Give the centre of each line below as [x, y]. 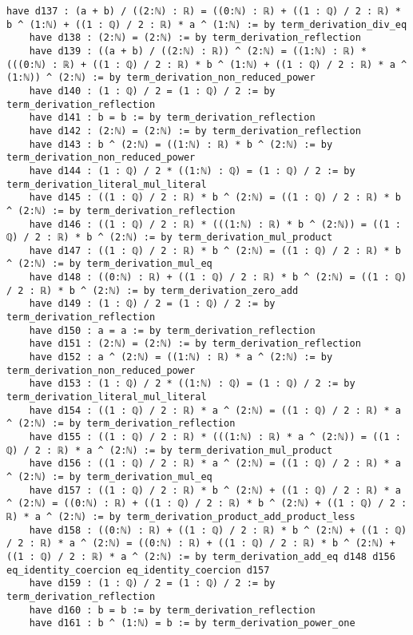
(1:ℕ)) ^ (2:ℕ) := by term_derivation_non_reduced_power [161, 78]
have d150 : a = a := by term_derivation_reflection [172, 330]
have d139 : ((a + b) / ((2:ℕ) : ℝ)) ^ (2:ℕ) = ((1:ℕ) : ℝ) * [198, 51]
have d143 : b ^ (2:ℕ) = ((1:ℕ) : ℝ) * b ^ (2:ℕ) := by [181, 144]
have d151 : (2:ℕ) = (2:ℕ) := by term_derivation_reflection [195, 344]
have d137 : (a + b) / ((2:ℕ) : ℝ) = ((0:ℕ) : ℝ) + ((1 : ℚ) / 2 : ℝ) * [204, 11]
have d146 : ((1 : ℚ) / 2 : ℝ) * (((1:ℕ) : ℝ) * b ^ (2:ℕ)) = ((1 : [215, 224]
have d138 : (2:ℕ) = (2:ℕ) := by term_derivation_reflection [195, 38]
